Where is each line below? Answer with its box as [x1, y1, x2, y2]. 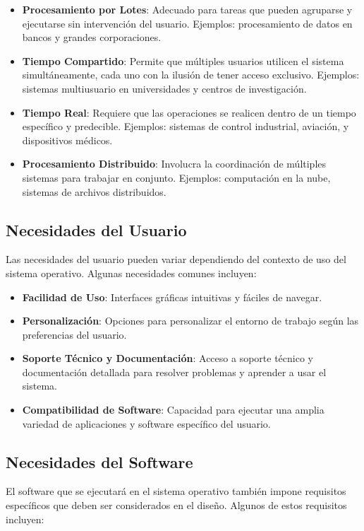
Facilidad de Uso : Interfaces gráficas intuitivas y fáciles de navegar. [22, 289, 322, 304]
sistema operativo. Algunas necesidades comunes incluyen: [6, 265, 257, 280]
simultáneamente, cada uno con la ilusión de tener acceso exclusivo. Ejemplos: [22, 67, 360, 82]
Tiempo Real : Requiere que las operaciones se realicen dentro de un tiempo [22, 105, 356, 119]
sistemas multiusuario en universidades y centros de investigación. [22, 81, 307, 95]
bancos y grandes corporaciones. [22, 30, 162, 45]
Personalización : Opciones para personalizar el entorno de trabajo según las [22, 313, 359, 328]
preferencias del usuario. [22, 327, 127, 342]
